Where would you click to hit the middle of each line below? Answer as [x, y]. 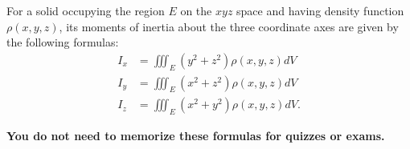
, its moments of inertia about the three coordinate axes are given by [229, 26]
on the [196, 10]
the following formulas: [63, 42]
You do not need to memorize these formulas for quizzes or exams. [196, 136]
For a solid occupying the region [86, 10]
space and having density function [320, 10]
